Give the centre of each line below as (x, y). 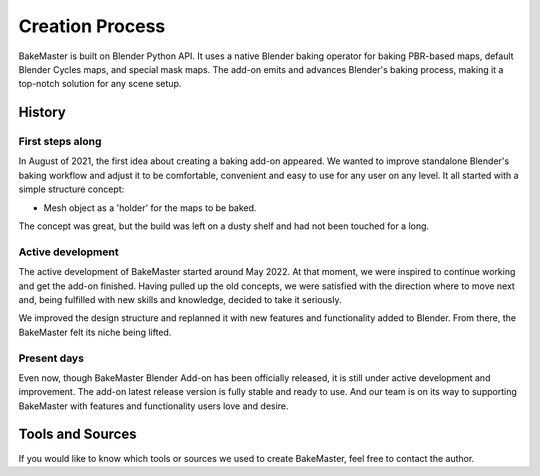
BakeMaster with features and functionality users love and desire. (153, 406)
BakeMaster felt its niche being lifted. (95, 332)
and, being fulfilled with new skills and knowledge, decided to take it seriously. (180, 299)
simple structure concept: (71, 189)
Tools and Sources (77, 434)
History (42, 112)
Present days (51, 358)
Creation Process (92, 26)
